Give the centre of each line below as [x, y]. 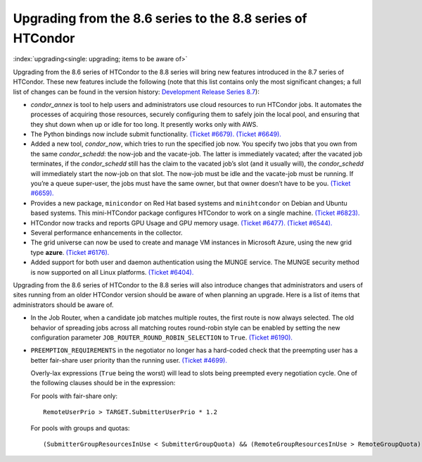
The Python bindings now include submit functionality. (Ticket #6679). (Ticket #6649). [156, 135]
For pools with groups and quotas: [80, 428]
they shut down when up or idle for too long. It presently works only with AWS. [144, 124]
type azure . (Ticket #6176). [70, 252]
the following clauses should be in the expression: [103, 383]
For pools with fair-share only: [74, 396]
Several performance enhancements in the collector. [107, 232]
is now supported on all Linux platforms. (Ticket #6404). [112, 272]
